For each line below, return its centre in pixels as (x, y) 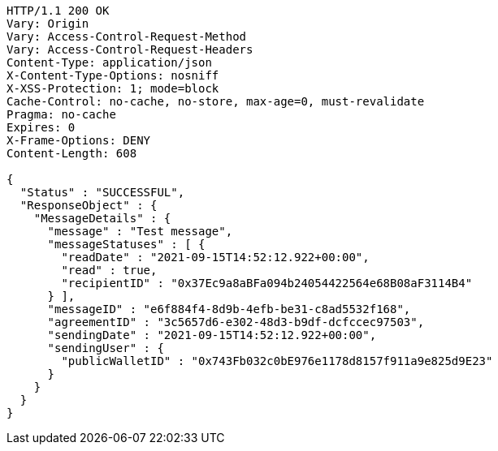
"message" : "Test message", (140, 231)
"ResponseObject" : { (89, 205)
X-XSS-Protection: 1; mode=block (113, 88)
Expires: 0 (41, 127)
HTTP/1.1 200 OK (58, 11)
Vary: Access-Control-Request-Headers (130, 49)
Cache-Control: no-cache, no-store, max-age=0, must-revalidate (216, 101)
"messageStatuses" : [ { (126, 244)
